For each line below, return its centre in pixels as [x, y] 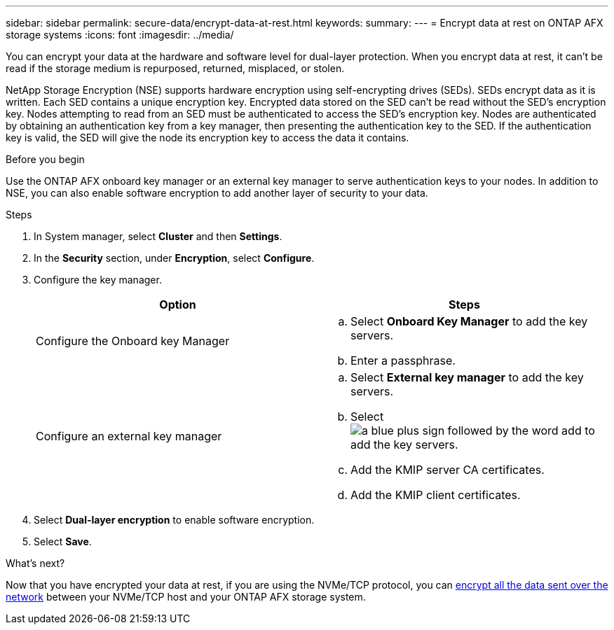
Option [178, 304]
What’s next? [35, 563]
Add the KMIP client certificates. [436, 495]
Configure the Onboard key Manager [133, 341]
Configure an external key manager [129, 436]
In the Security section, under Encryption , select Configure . [174, 258]
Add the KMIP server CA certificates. [448, 470]
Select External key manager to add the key [467, 377]
